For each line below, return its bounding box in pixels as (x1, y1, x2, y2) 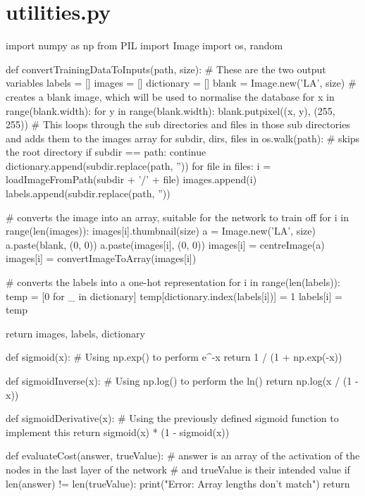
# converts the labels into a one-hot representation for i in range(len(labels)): (6, 275, 340, 290)
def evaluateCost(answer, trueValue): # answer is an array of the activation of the (6, 448, 360, 463)
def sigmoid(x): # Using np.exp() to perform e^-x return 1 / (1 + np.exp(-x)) (6, 349, 342, 364)
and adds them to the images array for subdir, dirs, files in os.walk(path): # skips (6, 130, 360, 145)
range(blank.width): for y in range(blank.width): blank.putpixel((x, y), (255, (6, 103, 335, 118)
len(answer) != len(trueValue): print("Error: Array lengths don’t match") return (6, 476, 350, 490)
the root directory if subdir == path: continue (6, 144, 206, 159)
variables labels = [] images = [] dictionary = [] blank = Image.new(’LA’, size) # (6, 75, 357, 90)
